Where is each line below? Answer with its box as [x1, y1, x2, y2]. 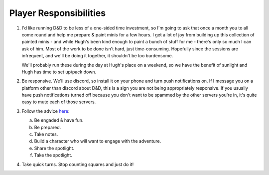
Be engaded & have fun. [34, 117, 84, 123]
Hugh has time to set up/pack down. [21, 69, 97, 75]
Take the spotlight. [34, 152, 72, 158]
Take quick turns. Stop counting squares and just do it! [21, 161, 134, 167]
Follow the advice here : [21, 108, 70, 114]
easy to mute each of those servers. [21, 99, 96, 105]
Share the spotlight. [34, 145, 75, 151]
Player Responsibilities [9, 7, 106, 18]
